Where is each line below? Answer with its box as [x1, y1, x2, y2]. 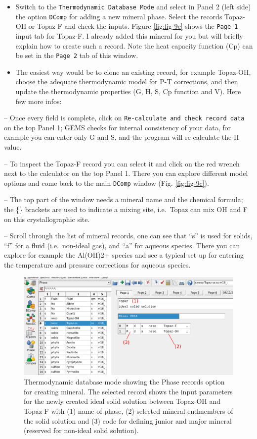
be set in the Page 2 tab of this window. [15, 50, 138, 60]
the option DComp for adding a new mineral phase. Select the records [15, 11, 222, 21]
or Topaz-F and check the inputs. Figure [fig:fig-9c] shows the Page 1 [28, 21, 238, 31]
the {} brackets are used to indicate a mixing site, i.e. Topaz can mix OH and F [4, 204, 248, 215]
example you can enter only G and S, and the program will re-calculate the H [4, 132, 239, 142]
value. [4, 142, 22, 152]
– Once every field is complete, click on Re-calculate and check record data [4, 112, 245, 123]
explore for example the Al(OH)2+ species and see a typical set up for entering [4, 250, 244, 260]
